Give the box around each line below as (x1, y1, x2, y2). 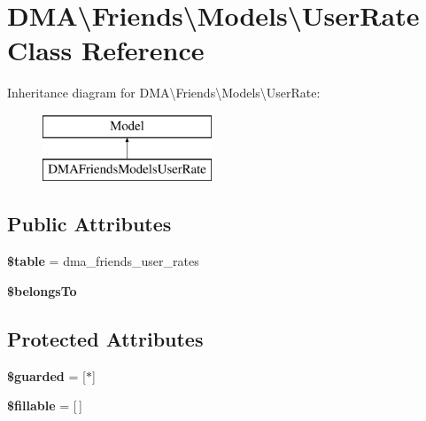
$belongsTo (7, 281, 77, 300)
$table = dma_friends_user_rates (7, 252, 199, 270)
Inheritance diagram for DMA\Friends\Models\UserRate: (7, 83, 321, 102)
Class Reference (7, 32, 205, 68)
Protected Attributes (7, 324, 204, 352)
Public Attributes (7, 210, 172, 238)
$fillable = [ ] (7, 396, 82, 415)
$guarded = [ (7, 366, 86, 385)
